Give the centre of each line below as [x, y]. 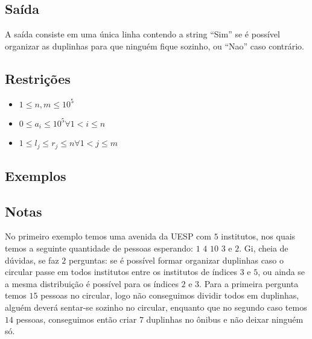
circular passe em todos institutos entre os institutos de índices [121, 272]
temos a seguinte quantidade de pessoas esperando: [99, 248]
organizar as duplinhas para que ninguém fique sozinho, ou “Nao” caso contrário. [154, 46]
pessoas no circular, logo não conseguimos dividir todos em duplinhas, [170, 295]
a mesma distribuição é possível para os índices [92, 283]
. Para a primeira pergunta [249, 283]
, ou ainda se [282, 272]
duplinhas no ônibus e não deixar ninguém [225, 319]
